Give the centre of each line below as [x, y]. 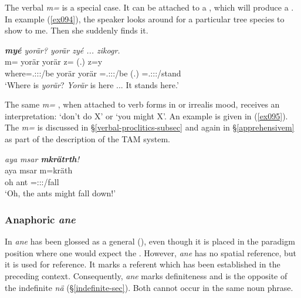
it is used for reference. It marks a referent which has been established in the [143, 264]
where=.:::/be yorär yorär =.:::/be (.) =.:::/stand [93, 73]
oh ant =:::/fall [32, 181]
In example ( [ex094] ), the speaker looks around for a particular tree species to [145, 19]
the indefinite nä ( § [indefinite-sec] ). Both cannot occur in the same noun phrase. [149, 287]
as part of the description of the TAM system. [87, 138]
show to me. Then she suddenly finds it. [77, 30]
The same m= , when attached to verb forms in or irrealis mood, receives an [142, 104]
